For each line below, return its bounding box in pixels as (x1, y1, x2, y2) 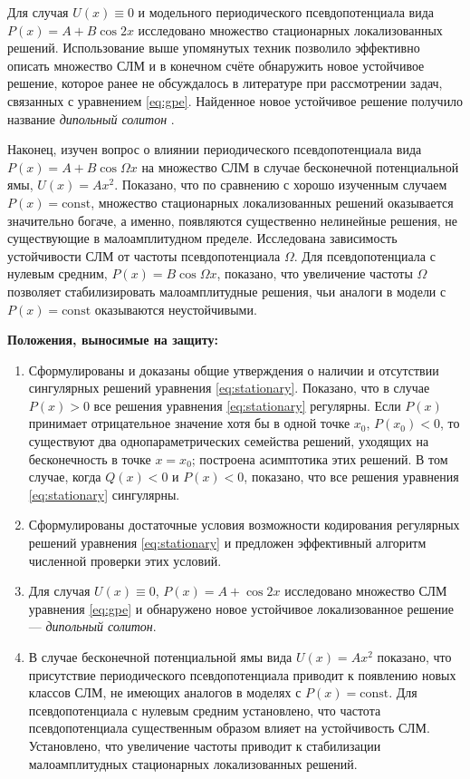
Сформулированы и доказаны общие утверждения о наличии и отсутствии (28, 360, 439, 379)
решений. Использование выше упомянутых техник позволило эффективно (7, 38, 420, 57)
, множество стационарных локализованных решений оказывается (91, 192, 454, 211)
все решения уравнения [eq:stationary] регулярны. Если (93, 395, 401, 414)
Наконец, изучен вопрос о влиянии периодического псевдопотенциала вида (7, 140, 422, 159)
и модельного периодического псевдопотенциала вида (138, 3, 435, 21)
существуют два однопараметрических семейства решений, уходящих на (28, 432, 429, 451)
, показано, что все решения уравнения (244, 467, 459, 486)
